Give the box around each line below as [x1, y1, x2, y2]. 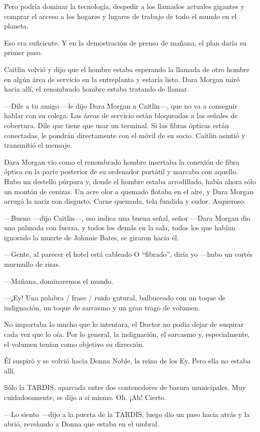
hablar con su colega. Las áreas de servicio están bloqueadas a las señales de [4, 110, 238, 121]
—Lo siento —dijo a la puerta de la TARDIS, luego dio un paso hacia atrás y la [4, 408, 250, 419]
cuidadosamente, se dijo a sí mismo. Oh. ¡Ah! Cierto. [4, 392, 166, 402]
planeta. [4, 21, 29, 31]
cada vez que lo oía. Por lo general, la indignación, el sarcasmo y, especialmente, [4, 329, 250, 339]
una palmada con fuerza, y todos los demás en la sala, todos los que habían [4, 222, 235, 233]
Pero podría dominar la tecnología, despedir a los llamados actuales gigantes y [4, 1, 244, 11]
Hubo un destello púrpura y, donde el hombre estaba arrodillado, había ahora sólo [4, 176, 256, 186]
